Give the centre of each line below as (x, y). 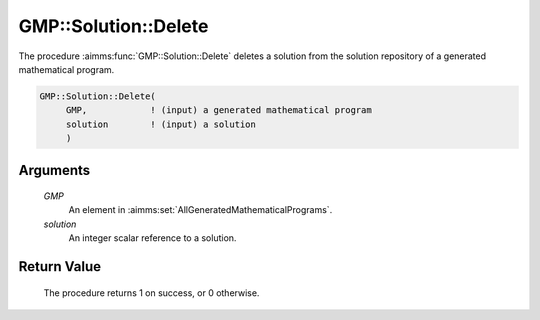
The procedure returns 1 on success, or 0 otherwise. (151, 292)
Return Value (60, 266)
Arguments (54, 170)
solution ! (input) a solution (161, 124)
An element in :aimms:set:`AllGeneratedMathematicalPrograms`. (200, 210)
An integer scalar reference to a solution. (152, 238)
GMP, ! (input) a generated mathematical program (218, 110)
